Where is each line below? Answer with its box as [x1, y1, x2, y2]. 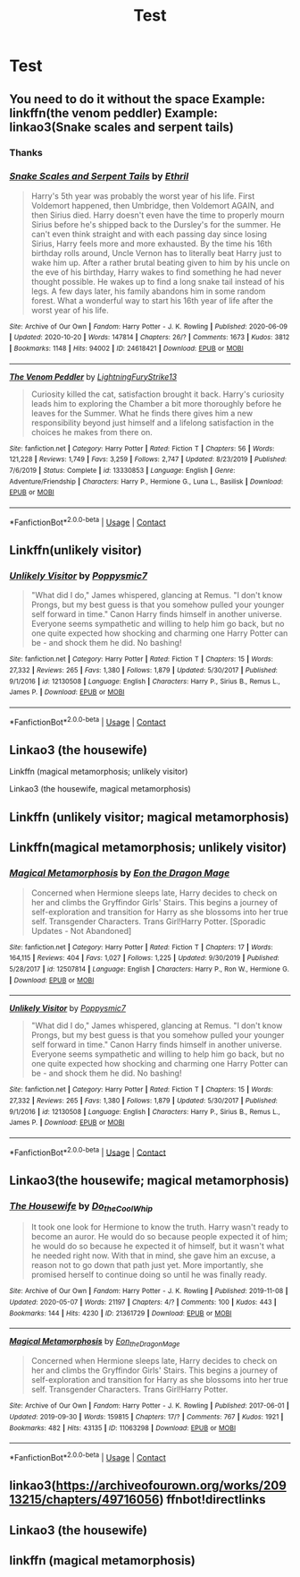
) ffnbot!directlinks [159, 1492, 266, 1507]
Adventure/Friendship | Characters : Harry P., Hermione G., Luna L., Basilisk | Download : [9, 476, 284, 486]
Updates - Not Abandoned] [30, 925, 132, 936]
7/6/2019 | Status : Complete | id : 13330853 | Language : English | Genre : [9, 467, 236, 476]
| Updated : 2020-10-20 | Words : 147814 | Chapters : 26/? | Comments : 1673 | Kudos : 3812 [9, 333, 290, 342]
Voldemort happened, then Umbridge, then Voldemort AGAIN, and [30, 200, 275, 210]
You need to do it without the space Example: [9, 91, 266, 107]
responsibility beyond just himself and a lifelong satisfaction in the [30, 417, 274, 428]
